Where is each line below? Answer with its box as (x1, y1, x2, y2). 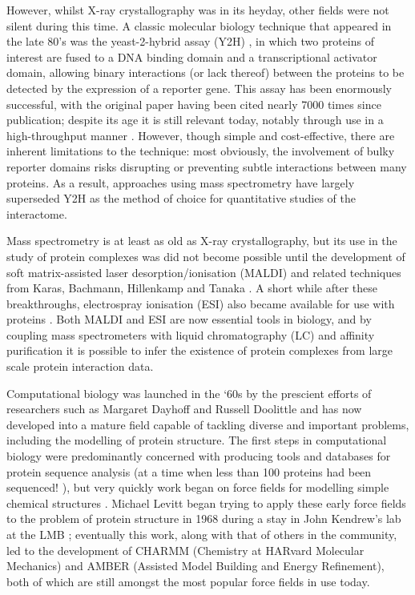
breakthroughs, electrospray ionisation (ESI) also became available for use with (6, 295, 395, 312)
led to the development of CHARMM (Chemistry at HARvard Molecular (6, 541, 365, 558)
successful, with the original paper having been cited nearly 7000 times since (6, 95, 381, 112)
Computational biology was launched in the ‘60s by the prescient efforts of (6, 384, 372, 401)
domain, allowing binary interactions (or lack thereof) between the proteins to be (6, 64, 405, 81)
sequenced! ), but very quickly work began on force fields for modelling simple (6, 479, 389, 496)
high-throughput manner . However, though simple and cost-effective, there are (6, 127, 395, 143)
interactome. (6, 205, 67, 222)
